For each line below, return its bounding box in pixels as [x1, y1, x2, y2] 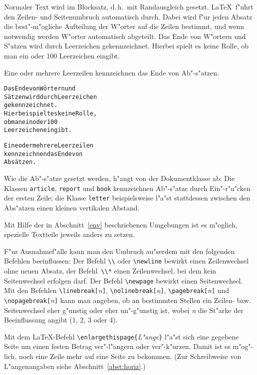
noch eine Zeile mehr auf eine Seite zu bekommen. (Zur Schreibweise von [18, 351, 242, 361]
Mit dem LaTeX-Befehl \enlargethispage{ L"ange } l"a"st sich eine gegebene [4, 331, 239, 341]
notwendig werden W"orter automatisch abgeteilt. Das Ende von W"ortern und [4, 30, 246, 41]
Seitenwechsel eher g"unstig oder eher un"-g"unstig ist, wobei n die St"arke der [4, 304, 244, 315]
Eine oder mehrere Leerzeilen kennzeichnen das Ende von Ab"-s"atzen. [4, 67, 219, 77]
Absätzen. [4, 158, 36, 166]
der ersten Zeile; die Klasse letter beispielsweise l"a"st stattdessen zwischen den [4, 192, 251, 203]
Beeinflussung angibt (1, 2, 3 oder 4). [4, 314, 118, 325]
